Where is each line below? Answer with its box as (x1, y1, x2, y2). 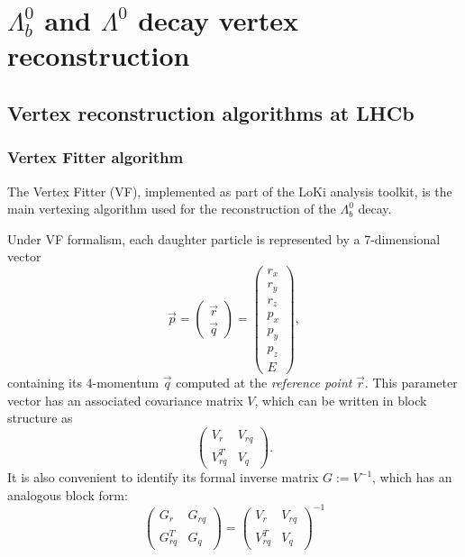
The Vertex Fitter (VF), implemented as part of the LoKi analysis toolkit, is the (7, 181, 452, 200)
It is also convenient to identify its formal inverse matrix (7, 468, 319, 487)
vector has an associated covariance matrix (7, 390, 243, 409)
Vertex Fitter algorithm (7, 146, 184, 169)
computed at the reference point (176, 372, 352, 391)
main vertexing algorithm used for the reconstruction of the (7, 199, 336, 218)
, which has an (372, 468, 452, 487)
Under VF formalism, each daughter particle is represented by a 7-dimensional (7, 229, 441, 248)
